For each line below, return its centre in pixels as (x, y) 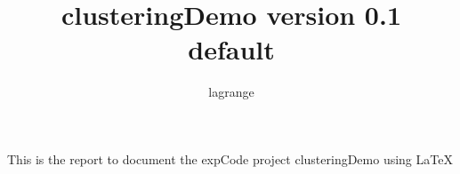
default (231, 49)
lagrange (231, 92)
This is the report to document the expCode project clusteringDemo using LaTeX (230, 158)
